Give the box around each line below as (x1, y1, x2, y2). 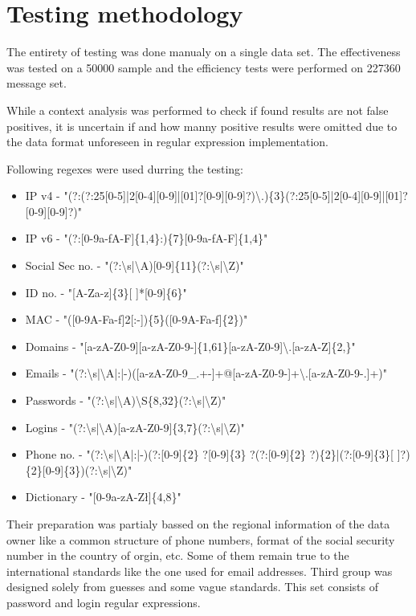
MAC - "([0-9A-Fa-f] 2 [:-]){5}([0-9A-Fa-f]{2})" (25, 311, 248, 328)
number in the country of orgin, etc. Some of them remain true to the (6, 547, 349, 564)
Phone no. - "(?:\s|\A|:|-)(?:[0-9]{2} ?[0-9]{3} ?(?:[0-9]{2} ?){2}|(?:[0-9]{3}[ (25, 446, 394, 463)
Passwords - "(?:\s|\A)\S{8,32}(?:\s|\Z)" (25, 392, 226, 409)
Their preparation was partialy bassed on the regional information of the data (6, 516, 390, 532)
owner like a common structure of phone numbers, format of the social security (6, 531, 395, 548)
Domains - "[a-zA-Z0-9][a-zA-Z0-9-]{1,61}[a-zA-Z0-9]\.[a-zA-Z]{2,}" (25, 337, 356, 354)
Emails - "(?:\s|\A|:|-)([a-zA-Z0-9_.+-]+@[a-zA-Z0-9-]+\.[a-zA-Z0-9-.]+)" (25, 365, 388, 381)
